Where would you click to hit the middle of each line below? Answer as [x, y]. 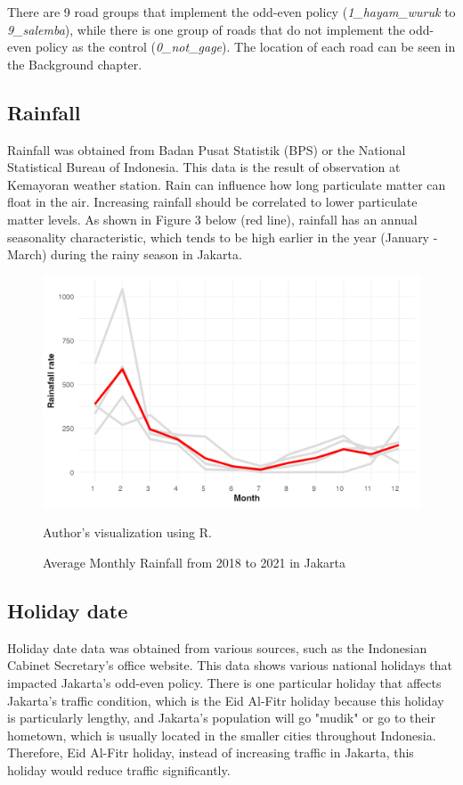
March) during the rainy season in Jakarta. [125, 254]
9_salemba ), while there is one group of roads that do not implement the [206, 29]
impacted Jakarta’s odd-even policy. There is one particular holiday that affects [224, 682]
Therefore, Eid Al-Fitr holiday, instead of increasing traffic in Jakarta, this [211, 752]
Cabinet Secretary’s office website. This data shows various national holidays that [230, 665]
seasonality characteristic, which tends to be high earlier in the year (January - [223, 237]
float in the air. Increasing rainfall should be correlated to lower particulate [212, 202]
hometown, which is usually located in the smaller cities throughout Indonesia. [222, 735]
